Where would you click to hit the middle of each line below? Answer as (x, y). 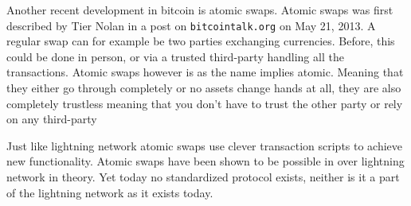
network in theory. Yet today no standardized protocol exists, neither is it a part (203, 177)
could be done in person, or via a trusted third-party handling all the (175, 56)
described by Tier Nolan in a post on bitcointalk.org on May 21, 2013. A (191, 25)
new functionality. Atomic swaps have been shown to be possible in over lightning (205, 161)
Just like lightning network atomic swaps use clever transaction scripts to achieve (205, 145)
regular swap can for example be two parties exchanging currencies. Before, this (201, 41)
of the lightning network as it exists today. (110, 192)
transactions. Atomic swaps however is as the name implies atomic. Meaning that (205, 72)
